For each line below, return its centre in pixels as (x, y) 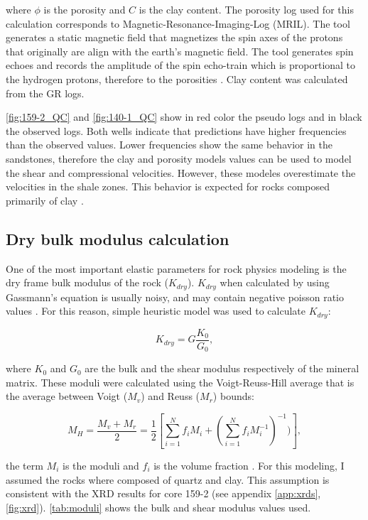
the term (25, 465)
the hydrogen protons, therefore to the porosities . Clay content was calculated (177, 78)
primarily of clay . (45, 200)
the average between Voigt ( (67, 396)
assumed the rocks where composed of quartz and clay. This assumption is (168, 479)
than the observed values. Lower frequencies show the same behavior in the (169, 145)
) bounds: (233, 396)
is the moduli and (101, 465)
